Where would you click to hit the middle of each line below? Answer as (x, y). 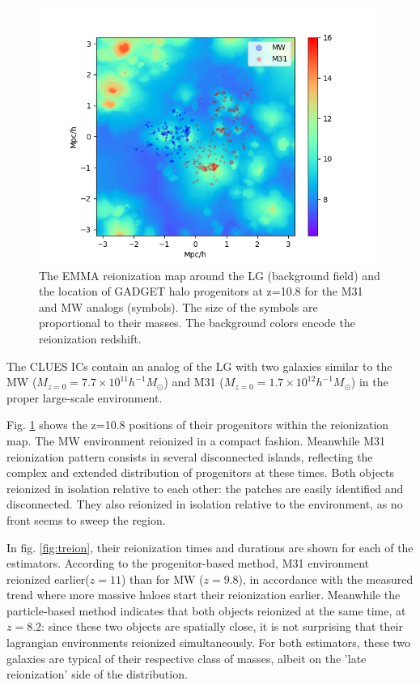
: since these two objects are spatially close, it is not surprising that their (222, 626)
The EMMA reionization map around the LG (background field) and (210, 275)
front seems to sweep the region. (86, 519)
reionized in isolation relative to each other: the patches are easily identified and (205, 488)
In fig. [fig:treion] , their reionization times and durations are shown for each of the (210, 547)
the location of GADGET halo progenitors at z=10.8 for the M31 (201, 291)
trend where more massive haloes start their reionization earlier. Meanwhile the (204, 595)
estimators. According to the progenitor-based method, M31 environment (188, 563)
